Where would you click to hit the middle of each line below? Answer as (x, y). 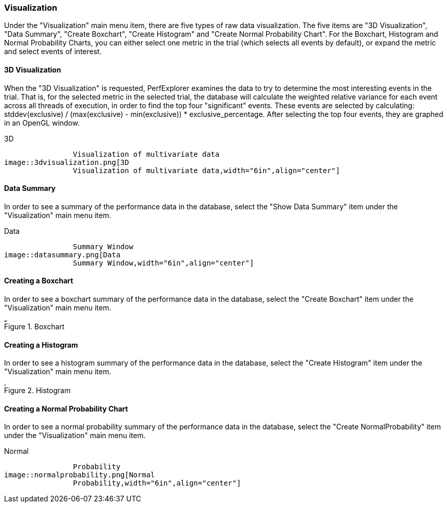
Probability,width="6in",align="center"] (157, 483)
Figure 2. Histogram (38, 391)
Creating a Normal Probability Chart (66, 408)
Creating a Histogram (41, 345)
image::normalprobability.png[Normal (80, 475)
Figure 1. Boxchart (34, 327)
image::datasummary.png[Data (62, 255)
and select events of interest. (53, 52)
